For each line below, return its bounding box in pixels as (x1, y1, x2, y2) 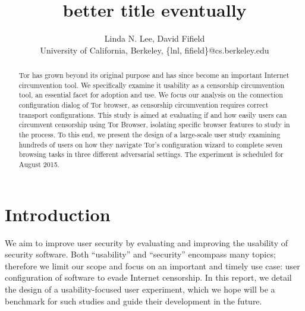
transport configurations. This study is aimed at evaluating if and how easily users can (18, 109, 287, 120)
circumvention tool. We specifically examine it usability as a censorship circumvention (18, 80, 285, 90)
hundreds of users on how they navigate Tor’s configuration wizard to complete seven (18, 139, 283, 149)
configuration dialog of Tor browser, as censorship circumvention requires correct (18, 100, 269, 110)
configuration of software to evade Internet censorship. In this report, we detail (5, 271, 292, 284)
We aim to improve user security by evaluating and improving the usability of (5, 236, 288, 249)
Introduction (5, 202, 111, 226)
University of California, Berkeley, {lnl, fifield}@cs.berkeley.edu (40, 43, 269, 56)
